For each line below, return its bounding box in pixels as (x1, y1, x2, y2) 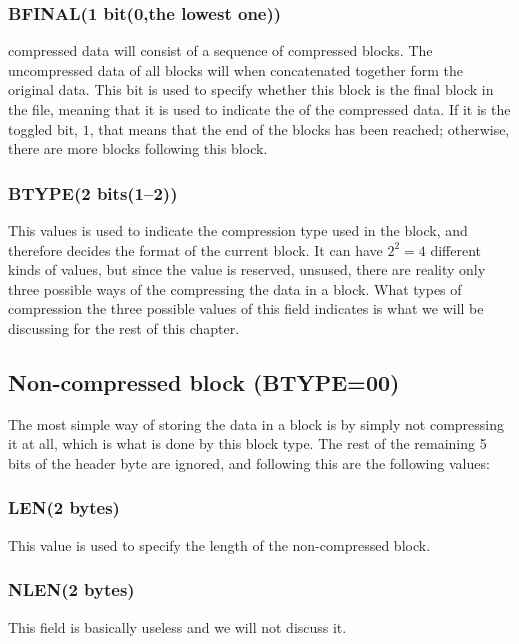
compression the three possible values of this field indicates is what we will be (8, 298, 484, 319)
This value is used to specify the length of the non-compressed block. (8, 534, 431, 555)
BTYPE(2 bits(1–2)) (8, 180, 178, 205)
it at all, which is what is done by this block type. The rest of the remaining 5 (8, 433, 487, 454)
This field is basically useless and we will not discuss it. (8, 616, 347, 637)
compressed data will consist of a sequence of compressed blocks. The (8, 40, 433, 61)
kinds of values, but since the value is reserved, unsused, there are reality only (8, 259, 486, 280)
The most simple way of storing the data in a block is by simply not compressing (8, 413, 505, 434)
